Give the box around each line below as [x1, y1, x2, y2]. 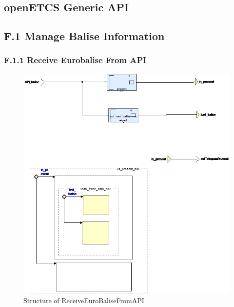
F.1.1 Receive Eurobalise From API [4, 54, 147, 66]
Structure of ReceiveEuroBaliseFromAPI [23, 295, 144, 305]
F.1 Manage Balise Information [4, 28, 165, 44]
